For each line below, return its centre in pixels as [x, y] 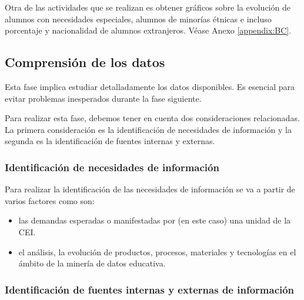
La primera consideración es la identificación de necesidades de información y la [148, 129]
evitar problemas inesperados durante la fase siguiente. [103, 98]
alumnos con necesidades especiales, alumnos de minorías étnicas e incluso [138, 19]
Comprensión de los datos [85, 62]
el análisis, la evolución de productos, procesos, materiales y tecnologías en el [157, 251]
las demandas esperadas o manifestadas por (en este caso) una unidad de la [155, 220]
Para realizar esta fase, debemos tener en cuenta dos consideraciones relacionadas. [152, 118]
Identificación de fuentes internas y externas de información [150, 289]
